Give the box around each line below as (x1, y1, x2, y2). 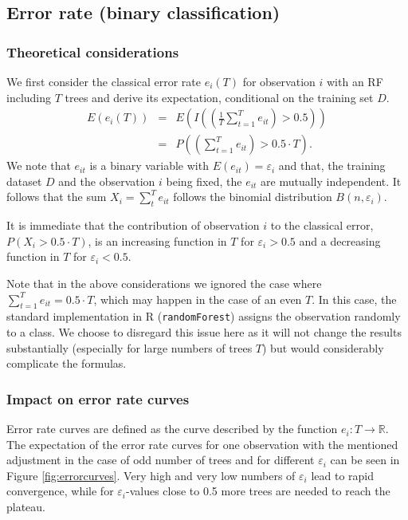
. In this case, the (312, 290, 397, 307)
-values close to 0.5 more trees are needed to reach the (126, 483, 390, 499)
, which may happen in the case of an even (93, 290, 302, 307)
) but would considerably (262, 339, 384, 356)
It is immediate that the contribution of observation (6, 217, 260, 234)
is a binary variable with (89, 157, 209, 174)
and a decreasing (299, 232, 381, 249)
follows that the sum (6, 188, 107, 205)
